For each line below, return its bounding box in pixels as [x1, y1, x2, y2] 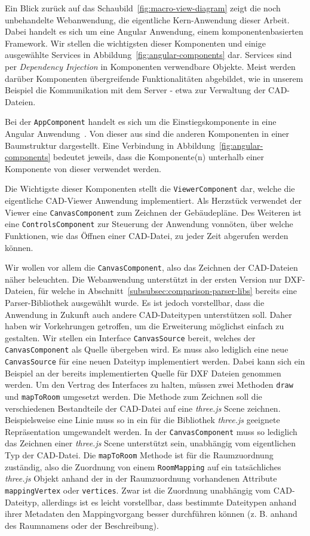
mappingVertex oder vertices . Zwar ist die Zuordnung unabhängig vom [5, 483, 271, 496]
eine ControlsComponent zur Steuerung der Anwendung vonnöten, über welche [5, 218, 293, 230]
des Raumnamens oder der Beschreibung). [5, 519, 159, 531]
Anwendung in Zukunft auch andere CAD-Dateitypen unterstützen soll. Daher [5, 308, 292, 320]
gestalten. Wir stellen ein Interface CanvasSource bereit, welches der [5, 331, 256, 344]
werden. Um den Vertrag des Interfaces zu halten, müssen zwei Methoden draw [5, 378, 293, 391]
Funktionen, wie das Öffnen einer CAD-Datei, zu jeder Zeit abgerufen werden [5, 229, 288, 241]
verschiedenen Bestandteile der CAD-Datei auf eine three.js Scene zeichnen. [5, 402, 281, 414]
